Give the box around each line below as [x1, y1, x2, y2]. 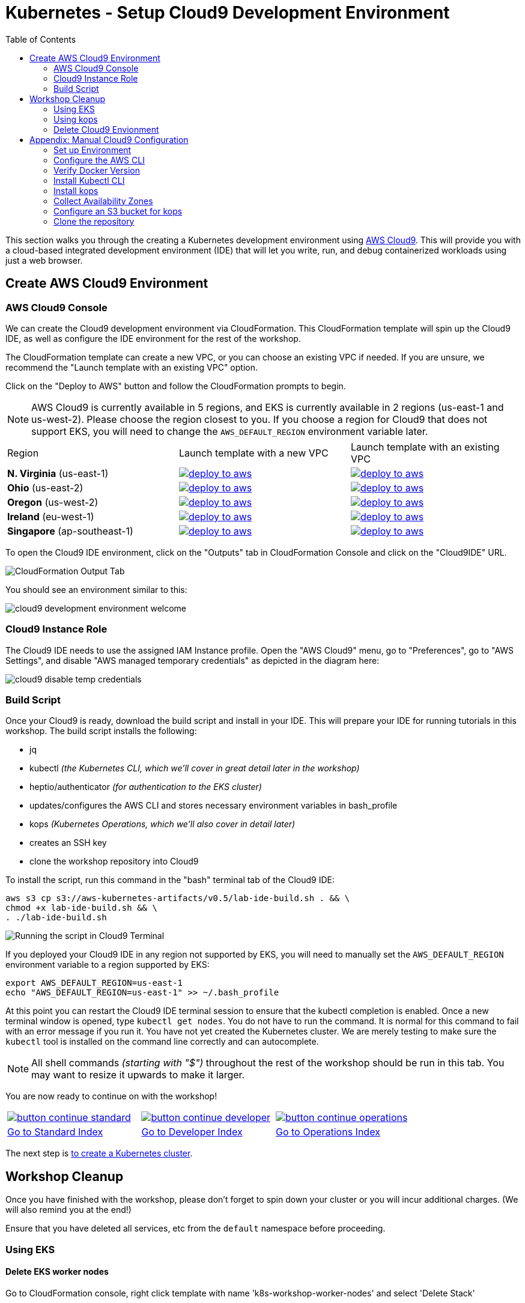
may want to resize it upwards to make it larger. [31, 1069, 245, 1081]
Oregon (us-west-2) [7, 496, 99, 508]
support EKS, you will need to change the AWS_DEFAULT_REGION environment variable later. [31, 425, 428, 437]
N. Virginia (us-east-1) [7, 467, 109, 479]
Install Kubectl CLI [53, 175, 125, 186]
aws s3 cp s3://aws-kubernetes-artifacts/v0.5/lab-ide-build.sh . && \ [5, 893, 350, 904]
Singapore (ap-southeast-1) [7, 524, 133, 537]
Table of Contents [5, 34, 76, 44]
